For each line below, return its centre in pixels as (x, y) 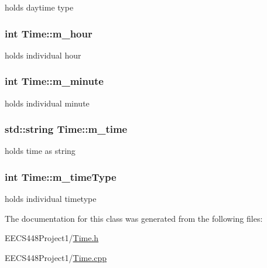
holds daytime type (39, 7)
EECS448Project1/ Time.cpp (56, 258)
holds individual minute (47, 103)
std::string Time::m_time (66, 129)
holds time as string (40, 151)
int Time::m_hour (49, 33)
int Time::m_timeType (61, 176)
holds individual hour (43, 55)
